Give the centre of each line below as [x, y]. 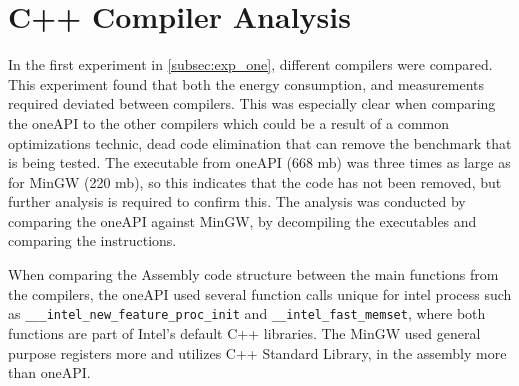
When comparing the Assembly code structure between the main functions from [253, 274]
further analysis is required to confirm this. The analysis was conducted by [237, 201]
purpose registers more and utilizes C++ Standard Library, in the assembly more [257, 352]
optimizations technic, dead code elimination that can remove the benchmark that [260, 142]
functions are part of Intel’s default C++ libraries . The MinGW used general [244, 332]
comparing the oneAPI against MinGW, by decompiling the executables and [242, 220]
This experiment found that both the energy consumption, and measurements [246, 83]
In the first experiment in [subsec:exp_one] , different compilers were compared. [250, 64]
